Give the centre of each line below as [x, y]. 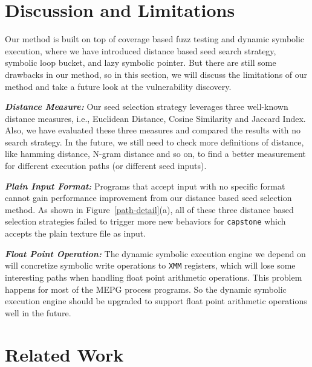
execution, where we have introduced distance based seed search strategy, [141, 50]
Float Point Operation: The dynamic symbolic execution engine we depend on [155, 253]
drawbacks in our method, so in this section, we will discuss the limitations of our [156, 74]
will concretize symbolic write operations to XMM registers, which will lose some [150, 265]
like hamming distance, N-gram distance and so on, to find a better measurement [155, 154]
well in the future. [38, 312]
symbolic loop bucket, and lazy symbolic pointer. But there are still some [141, 62]
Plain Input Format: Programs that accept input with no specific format [145, 186]
